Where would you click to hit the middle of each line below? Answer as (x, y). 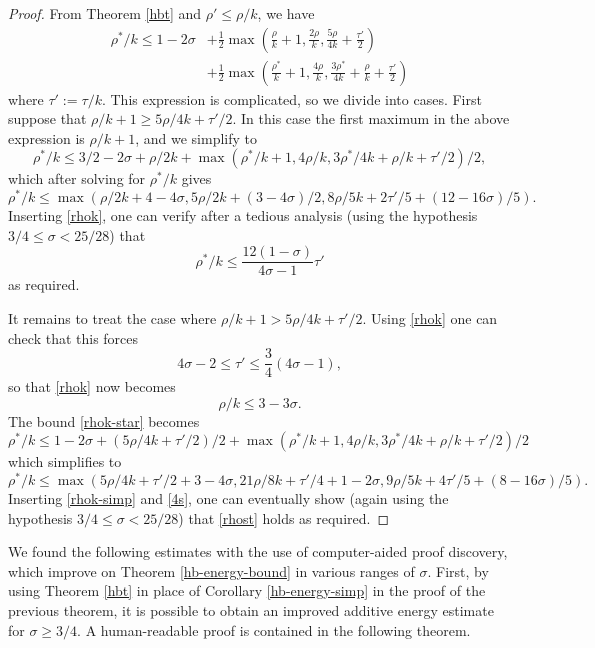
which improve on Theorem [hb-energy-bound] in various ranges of (211, 570)
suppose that (47, 118)
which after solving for (77, 178)
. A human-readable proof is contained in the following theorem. (274, 629)
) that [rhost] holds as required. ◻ (284, 517)
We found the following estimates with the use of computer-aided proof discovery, (258, 551)
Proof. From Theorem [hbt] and (105, 13)
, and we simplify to (196, 137)
